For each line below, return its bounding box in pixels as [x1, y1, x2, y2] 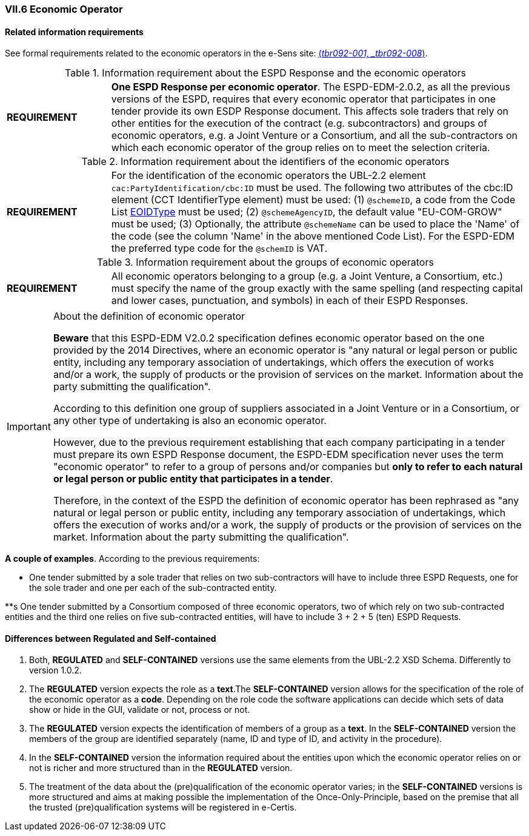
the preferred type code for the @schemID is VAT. [111, 242, 328, 255]
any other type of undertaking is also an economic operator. [53, 414, 327, 427]
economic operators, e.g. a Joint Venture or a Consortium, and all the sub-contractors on [111, 129, 517, 142]
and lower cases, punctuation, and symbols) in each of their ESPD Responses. [111, 294, 468, 307]
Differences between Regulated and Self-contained [5, 633, 216, 644]
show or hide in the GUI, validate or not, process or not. [29, 704, 250, 715]
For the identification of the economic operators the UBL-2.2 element [111, 169, 426, 182]
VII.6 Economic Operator [5, 3, 123, 15]
